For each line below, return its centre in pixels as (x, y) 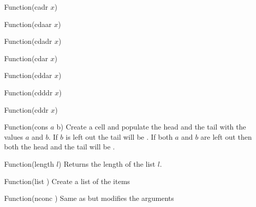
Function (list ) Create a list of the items (67, 181)
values (14, 136)
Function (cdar (26, 58)
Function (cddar (28, 75)
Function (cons (26, 127)
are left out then (226, 136)
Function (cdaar (28, 24)
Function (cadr (26, 7)
